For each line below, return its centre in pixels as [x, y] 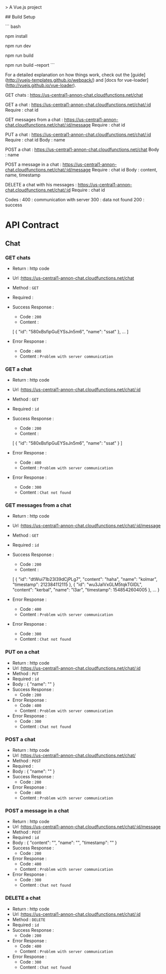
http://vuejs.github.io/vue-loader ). [41, 85]
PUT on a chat [22, 652]
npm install [16, 36]
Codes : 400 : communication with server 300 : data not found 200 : [75, 200]
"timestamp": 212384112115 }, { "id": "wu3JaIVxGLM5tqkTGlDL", [77, 584]
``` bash [13, 26]
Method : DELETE [29, 919]
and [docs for [110, 80]
